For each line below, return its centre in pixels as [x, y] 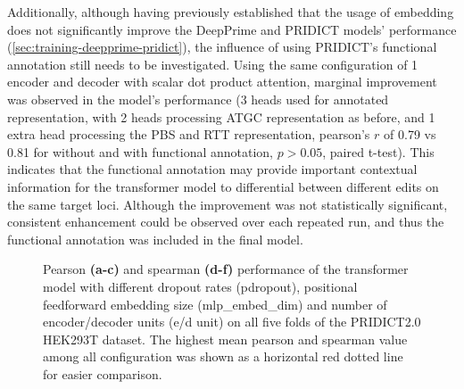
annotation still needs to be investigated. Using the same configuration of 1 [213, 64]
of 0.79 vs [410, 134]
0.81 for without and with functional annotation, [141, 151]
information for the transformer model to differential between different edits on [223, 186]
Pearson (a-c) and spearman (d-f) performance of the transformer [226, 269]
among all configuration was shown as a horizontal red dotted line [223, 356]
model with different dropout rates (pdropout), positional [200, 286]
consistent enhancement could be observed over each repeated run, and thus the [226, 222]
